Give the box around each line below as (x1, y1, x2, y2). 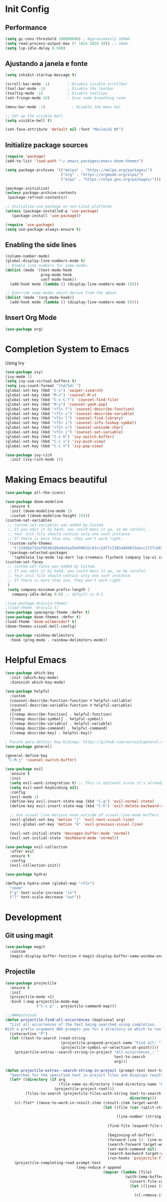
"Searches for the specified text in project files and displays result (9, 1073, 164, 1078)
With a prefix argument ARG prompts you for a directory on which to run (5, 1026, 162, 1031)
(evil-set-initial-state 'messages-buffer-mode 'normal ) (9, 831, 130, 836)
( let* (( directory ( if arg (9, 1077, 66, 1082)
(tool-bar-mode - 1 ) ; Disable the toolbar (5, 86, 114, 92)
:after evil (9, 849, 35, 854)
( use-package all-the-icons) (5, 490, 66, 495)
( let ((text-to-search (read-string (9, 1036, 85, 1041)
